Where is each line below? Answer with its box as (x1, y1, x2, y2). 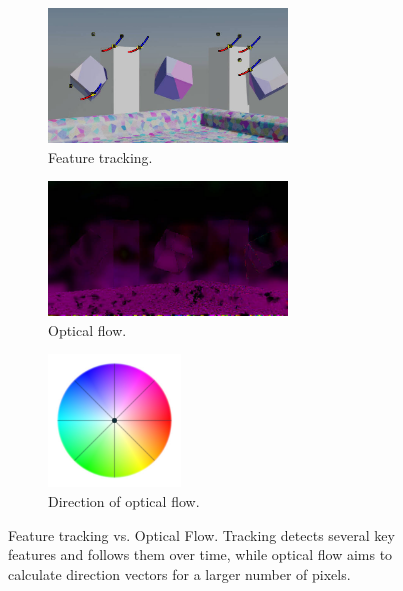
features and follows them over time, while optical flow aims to (8, 544, 393, 565)
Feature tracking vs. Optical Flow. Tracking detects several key (8, 524, 395, 545)
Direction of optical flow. (48, 491, 200, 512)
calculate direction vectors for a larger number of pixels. (8, 563, 351, 584)
